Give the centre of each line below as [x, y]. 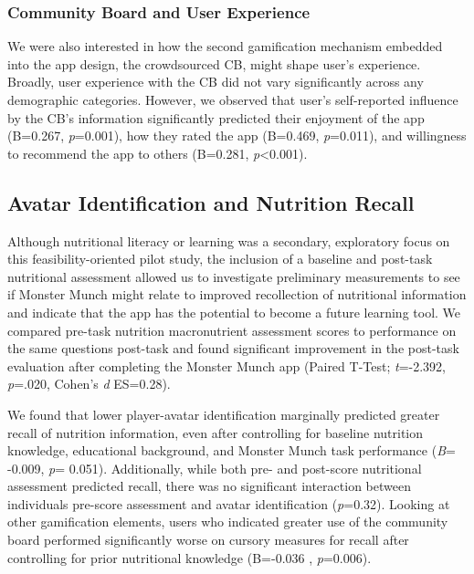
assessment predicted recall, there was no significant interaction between [209, 486]
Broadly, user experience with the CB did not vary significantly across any [216, 82]
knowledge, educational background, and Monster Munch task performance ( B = [232, 450]
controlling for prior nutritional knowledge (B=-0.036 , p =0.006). [190, 557]
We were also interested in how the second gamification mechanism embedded [225, 46]
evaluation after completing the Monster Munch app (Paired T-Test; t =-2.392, [226, 365]
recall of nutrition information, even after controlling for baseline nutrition [216, 432]
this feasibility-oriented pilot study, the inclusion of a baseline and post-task [220, 259]
